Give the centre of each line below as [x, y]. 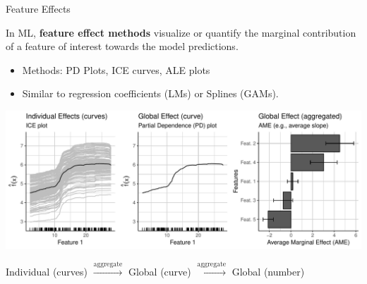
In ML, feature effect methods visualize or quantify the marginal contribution [181, 32]
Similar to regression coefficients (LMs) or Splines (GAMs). [150, 93]
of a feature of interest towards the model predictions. [122, 46]
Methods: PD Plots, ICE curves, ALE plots [116, 69]
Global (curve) [160, 272]
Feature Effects [38, 8]
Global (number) [268, 272]
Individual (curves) [47, 272]
